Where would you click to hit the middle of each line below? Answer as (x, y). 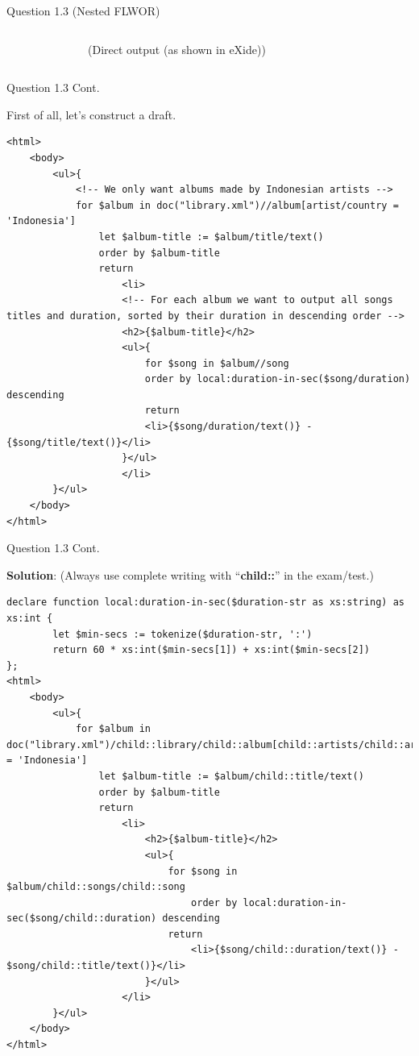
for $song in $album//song (217, 363)
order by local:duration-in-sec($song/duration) (278, 379)
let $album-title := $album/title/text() (211, 237)
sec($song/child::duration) (82, 919)
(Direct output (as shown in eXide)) (177, 49)
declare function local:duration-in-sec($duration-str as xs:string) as (205, 603)
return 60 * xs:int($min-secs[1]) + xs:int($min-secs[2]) (212, 650)
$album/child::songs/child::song (96, 887)
